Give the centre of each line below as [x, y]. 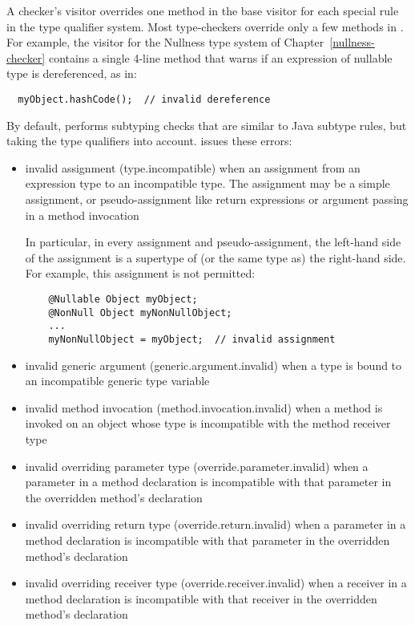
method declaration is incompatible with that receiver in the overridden [201, 598]
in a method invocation [82, 215]
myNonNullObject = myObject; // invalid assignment [192, 339]
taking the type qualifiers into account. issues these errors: [149, 141]
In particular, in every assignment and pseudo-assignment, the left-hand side [213, 242]
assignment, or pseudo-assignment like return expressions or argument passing [217, 199]
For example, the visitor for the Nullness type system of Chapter [165, 42]
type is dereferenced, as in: [72, 73]
